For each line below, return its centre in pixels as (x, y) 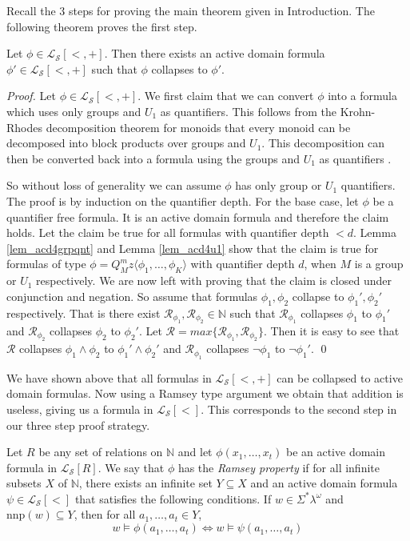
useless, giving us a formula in (80, 409)
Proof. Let (31, 96)
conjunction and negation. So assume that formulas (132, 296)
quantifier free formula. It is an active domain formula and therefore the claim (198, 216)
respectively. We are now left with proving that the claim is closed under (214, 281)
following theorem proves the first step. (102, 26)
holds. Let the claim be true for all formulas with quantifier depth (168, 232)
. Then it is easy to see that (331, 330)
